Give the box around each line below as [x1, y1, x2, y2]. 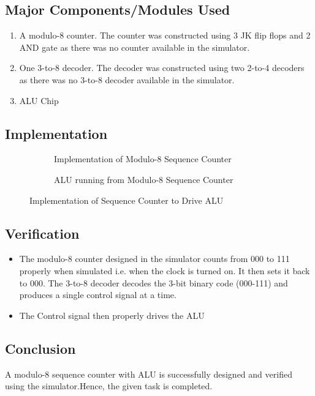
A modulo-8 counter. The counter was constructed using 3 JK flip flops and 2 [19, 29, 311, 42]
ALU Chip [19, 94, 59, 106]
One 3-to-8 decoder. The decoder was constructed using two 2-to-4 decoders [19, 61, 305, 74]
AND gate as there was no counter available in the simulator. [19, 40, 250, 53]
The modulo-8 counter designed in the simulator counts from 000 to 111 [19, 252, 290, 265]
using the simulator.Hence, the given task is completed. [5, 379, 213, 392]
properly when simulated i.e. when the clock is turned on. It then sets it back [19, 264, 310, 277]
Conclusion [5, 338, 76, 357]
